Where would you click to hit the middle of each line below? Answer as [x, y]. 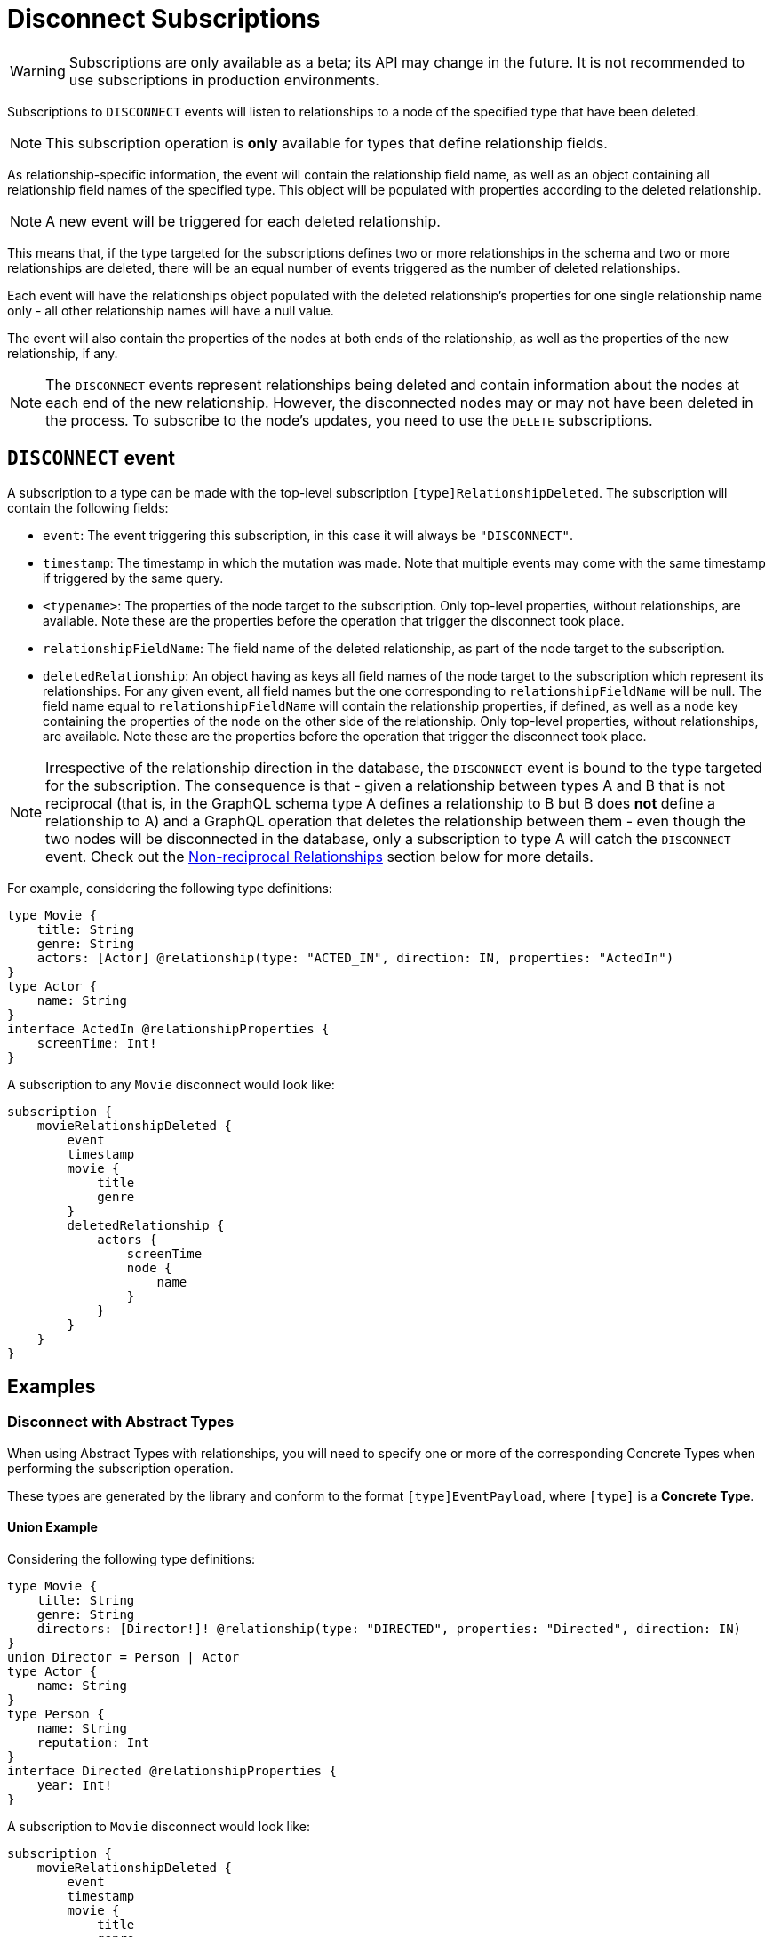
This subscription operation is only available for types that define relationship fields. [327, 143]
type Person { [56, 1714]
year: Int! [75, 1786]
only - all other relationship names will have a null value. [171, 310]
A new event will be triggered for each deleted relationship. [243, 221]
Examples [52, 1387]
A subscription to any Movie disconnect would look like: [171, 1084]
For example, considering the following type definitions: [170, 888]
